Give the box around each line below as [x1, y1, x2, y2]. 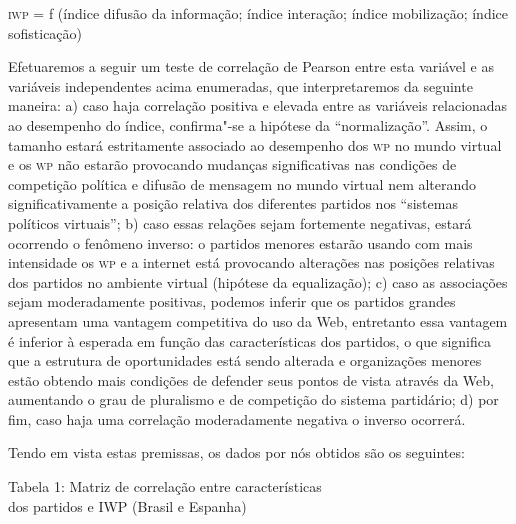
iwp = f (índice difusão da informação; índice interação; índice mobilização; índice [8, 3, 508, 23]
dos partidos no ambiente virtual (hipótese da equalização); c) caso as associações [8, 271, 508, 292]
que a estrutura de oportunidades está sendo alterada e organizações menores [8, 350, 482, 371]
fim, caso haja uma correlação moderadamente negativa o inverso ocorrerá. [8, 408, 466, 429]
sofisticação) [8, 22, 83, 43]
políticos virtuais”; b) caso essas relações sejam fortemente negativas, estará [8, 212, 472, 233]
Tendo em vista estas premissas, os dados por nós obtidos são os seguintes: [8, 442, 465, 463]
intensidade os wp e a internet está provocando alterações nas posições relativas [8, 252, 495, 273]
